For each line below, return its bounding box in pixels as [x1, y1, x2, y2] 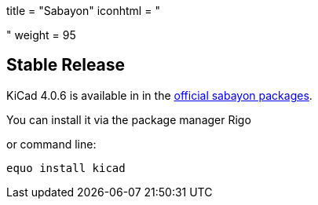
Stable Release [6, 55, 126, 75]
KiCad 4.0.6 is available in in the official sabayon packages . [6, 88, 313, 102]
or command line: [6, 137, 97, 151]
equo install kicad [6, 161, 126, 174]
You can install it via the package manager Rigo [6, 112, 251, 126]
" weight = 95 [6, 28, 76, 42]
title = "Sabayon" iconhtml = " [6, 4, 160, 17]
